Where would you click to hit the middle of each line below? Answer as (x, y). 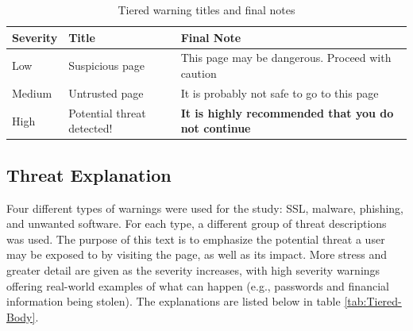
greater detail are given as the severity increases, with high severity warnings (193, 269)
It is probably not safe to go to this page (280, 92)
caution (199, 73)
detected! (91, 128)
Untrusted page (106, 92)
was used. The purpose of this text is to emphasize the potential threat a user (196, 239)
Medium (32, 92)
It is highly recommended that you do (287, 112)
